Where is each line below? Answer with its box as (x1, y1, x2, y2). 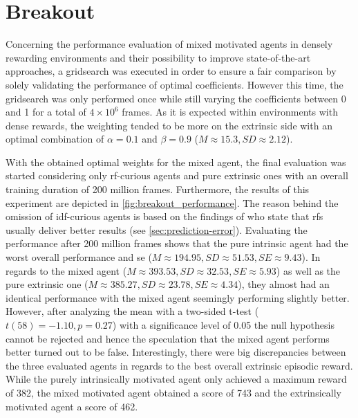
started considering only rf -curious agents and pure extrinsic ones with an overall (6, 168, 348, 183)
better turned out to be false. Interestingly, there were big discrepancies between (6, 345, 346, 359)
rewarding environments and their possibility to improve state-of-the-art (6, 50, 311, 64)
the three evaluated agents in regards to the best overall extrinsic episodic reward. (6, 358, 353, 372)
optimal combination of (6, 131, 104, 146)
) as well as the (276, 263, 341, 278)
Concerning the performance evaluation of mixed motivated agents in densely (6, 37, 333, 51)
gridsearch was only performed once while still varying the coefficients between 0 (6, 91, 346, 105)
